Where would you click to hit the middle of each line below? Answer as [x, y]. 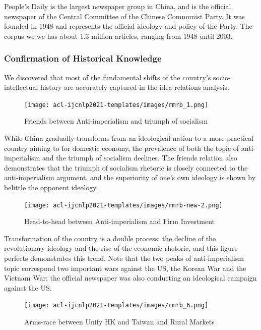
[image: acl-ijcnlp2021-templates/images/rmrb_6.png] [116, 306]
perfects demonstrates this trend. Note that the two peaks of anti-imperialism [124, 258]
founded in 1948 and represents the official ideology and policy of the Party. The [128, 26]
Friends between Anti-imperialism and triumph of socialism [116, 121]
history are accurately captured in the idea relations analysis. [135, 87]
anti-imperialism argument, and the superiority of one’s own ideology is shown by [130, 177]
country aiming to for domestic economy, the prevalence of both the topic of [122, 148]
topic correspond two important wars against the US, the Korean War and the [125, 268]
